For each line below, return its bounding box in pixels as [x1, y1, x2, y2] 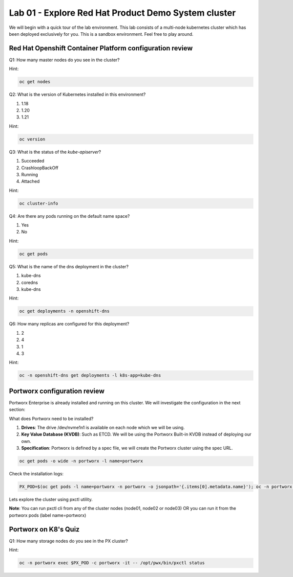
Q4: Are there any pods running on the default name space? [9, 213, 130, 219]
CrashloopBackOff [21, 164, 59, 171]
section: [9, 407, 25, 413]
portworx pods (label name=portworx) [9, 512, 86, 518]
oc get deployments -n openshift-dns [19, 308, 110, 314]
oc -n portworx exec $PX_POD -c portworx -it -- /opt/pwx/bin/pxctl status [19, 560, 205, 566]
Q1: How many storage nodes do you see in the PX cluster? [9, 538, 128, 544]
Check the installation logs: [9, 471, 63, 477]
